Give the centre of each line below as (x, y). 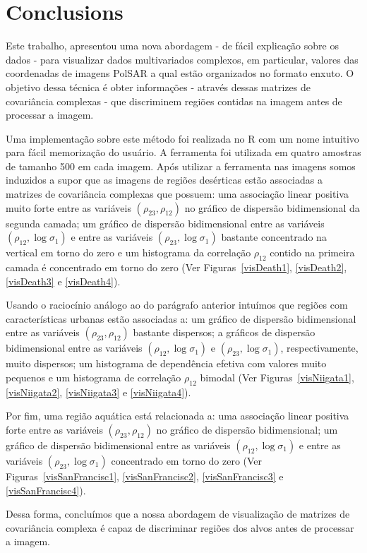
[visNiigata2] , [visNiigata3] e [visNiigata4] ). (98, 392)
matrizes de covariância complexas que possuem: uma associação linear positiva (177, 194)
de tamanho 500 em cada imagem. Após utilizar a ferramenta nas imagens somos (181, 166)
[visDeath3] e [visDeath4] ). (63, 281)
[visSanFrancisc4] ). (46, 490)
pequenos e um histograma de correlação (94, 377)
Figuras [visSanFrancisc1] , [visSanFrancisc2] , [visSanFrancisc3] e (145, 476)
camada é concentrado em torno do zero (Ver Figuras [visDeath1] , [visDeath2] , (176, 267)
